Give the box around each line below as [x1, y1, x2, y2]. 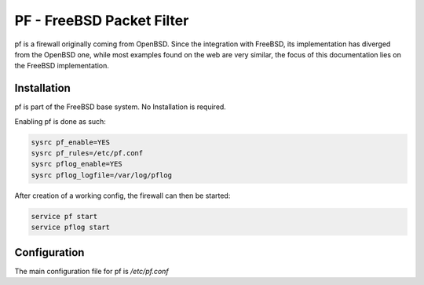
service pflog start [31, 223, 110, 232]
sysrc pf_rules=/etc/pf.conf [31, 149, 144, 157]
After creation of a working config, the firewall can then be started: [14, 191, 231, 200]
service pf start [31, 212, 98, 221]
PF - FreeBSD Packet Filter [14, 12, 189, 29]
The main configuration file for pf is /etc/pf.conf [14, 266, 169, 276]
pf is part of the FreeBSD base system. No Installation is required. [14, 102, 227, 111]
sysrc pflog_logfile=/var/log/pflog [31, 170, 173, 180]
